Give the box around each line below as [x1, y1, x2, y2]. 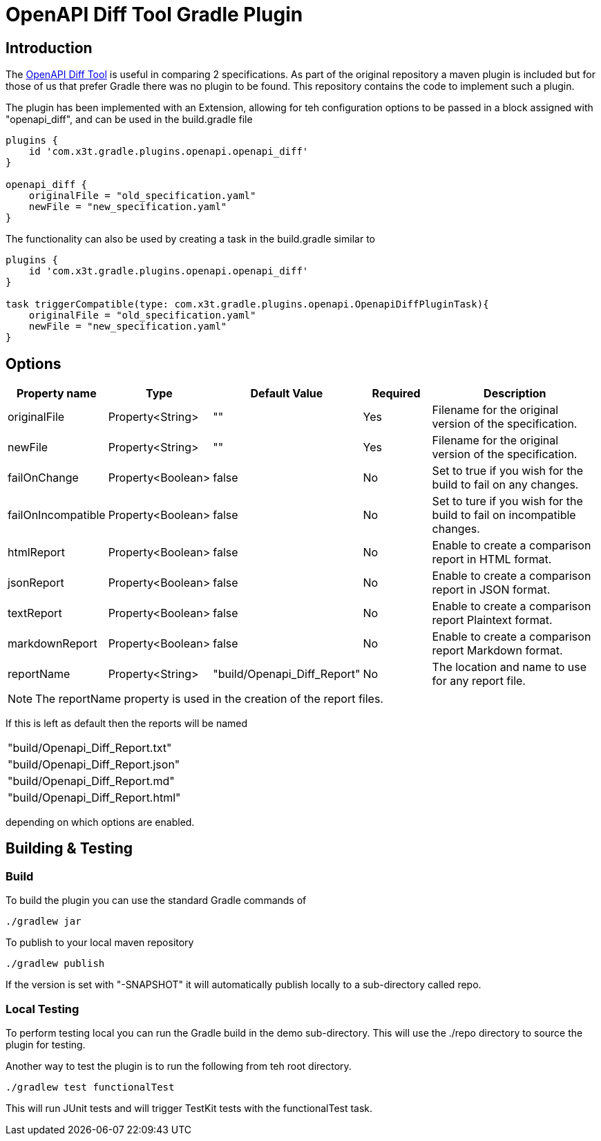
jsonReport [8, 576, 64, 590]
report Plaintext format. [432, 613, 553, 628]
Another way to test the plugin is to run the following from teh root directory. [6, 1059, 352, 1072]
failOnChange [8, 471, 79, 485]
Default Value [250, 386, 323, 401]
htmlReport [8, 545, 65, 560]
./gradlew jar [6, 916, 82, 927]
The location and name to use [432, 660, 587, 675]
